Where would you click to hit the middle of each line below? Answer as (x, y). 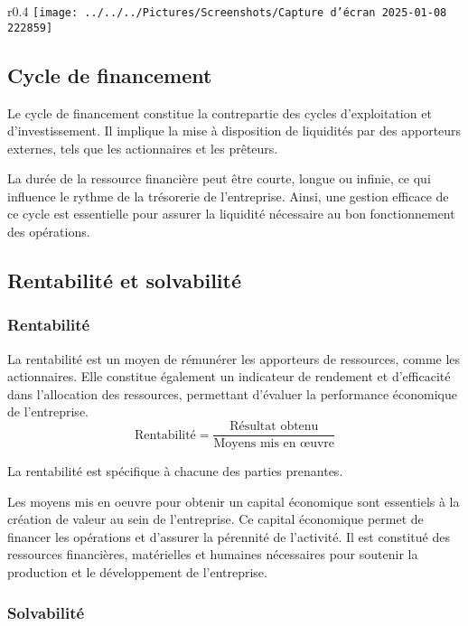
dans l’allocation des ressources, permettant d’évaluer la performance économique (232, 393)
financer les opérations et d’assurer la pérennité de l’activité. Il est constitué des (229, 536)
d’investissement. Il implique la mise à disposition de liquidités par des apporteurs (234, 131)
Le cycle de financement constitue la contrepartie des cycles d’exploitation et (220, 112)
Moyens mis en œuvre (274, 444)
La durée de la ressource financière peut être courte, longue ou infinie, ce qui (219, 178)
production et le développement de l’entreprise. (137, 572)
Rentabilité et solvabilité (124, 280)
